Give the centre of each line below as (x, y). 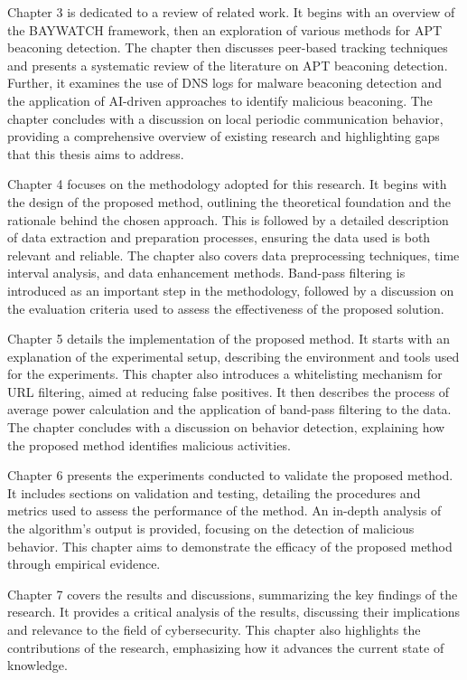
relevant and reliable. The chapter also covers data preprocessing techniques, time (233, 255)
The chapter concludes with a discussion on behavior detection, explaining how (226, 427)
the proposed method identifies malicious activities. (149, 444)
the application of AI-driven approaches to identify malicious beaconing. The (220, 100)
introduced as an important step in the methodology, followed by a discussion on (231, 290)
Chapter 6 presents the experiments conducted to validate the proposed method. (230, 475)
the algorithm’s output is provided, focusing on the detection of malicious (211, 529)
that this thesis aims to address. (96, 153)
